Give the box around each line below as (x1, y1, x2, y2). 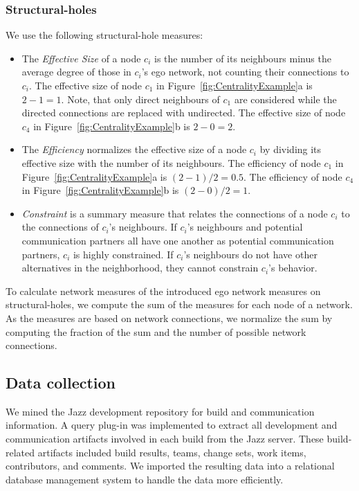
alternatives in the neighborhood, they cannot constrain (21, 260, 259, 275)
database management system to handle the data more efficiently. (6, 472, 284, 486)
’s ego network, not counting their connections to (141, 64, 349, 79)
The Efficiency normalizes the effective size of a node (21, 142, 247, 157)
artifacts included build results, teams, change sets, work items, (37, 445, 306, 459)
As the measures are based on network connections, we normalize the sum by (6, 310, 333, 325)
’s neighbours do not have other (183, 247, 317, 261)
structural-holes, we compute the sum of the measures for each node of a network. (6, 297, 353, 312)
